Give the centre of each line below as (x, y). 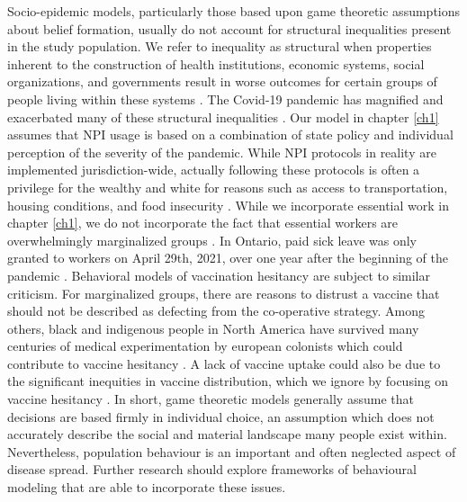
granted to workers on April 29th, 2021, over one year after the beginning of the (228, 258)
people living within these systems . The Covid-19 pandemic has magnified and (225, 99)
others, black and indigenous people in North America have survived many (213, 328)
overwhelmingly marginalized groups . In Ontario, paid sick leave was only (212, 240)
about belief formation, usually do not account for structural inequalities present (229, 28)
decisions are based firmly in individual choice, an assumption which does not (221, 416)
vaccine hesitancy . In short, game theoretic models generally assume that (211, 399)
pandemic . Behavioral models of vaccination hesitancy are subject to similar (219, 275)
